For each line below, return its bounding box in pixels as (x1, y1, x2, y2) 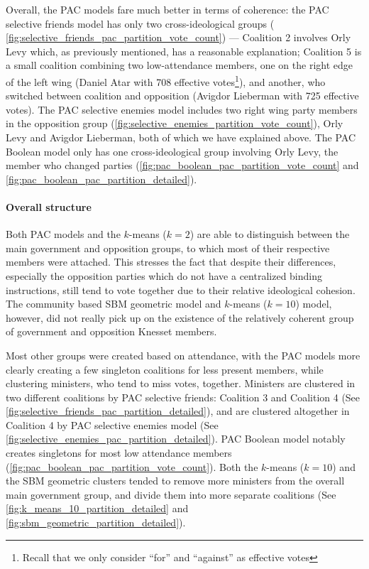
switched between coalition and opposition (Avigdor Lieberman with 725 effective (6, 88, 359, 103)
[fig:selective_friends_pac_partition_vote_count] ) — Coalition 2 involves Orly (6, 30, 351, 45)
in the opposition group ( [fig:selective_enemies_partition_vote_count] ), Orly (6, 116, 343, 131)
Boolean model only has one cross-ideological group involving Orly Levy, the (6, 143, 338, 158)
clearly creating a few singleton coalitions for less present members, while (6, 362, 324, 376)
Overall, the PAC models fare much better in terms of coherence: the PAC (6, 2, 329, 16)
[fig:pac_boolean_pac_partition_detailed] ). (6, 171, 197, 186)
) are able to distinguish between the (189, 227, 350, 242)
